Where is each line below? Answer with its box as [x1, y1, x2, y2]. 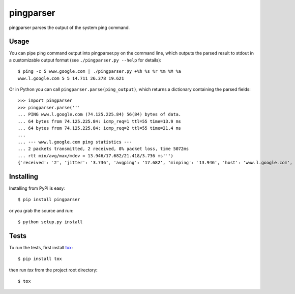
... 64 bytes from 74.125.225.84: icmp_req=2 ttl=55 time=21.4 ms [18, 125, 181, 131]
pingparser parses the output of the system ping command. [9, 25, 130, 30]
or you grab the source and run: [9, 207, 74, 213]
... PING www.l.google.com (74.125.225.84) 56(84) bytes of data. [18, 112, 181, 118]
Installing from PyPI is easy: [9, 185, 65, 191]
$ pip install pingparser [18, 197, 81, 203]
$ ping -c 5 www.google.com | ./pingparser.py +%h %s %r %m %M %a [18, 69, 181, 74]
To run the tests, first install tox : [9, 244, 73, 250]
